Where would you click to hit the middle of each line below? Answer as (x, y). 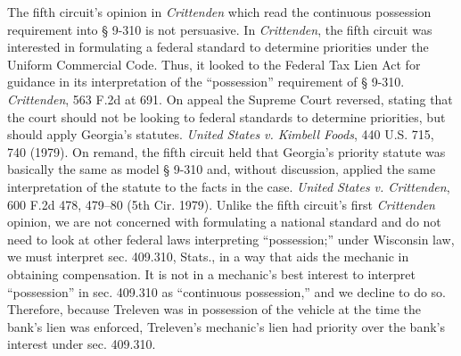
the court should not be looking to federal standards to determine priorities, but (226, 116)
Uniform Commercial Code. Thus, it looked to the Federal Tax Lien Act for (214, 64)
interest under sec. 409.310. (82, 344)
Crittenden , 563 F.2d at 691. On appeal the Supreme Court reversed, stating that (230, 99)
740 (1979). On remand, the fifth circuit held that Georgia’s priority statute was (226, 151)
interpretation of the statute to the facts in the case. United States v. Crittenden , (229, 186)
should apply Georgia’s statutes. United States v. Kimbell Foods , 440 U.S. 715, (221, 134)
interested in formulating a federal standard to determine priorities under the (218, 47)
